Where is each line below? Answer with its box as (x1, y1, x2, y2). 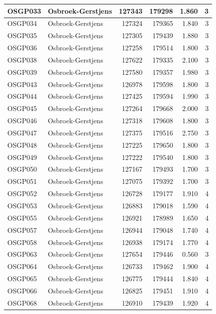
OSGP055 (7, 212, 37, 223)
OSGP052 (7, 188, 37, 199)
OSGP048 (7, 139, 37, 150)
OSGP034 (7, 18, 37, 28)
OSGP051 (7, 176, 37, 186)
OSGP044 (7, 91, 37, 101)
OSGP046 (7, 115, 37, 126)
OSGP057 (7, 224, 37, 235)
